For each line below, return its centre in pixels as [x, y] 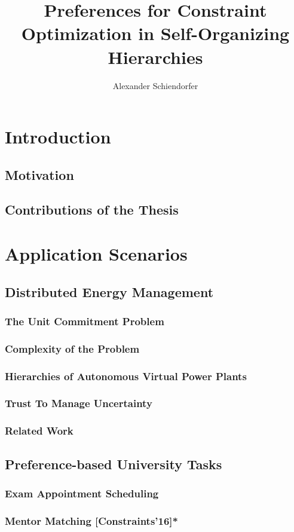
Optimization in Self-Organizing [155, 33]
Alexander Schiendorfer [155, 85]
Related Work [39, 431]
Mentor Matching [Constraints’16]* [91, 520]
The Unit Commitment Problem [85, 321]
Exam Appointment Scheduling [82, 493]
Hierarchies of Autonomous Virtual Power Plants [126, 376]
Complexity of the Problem [72, 348]
